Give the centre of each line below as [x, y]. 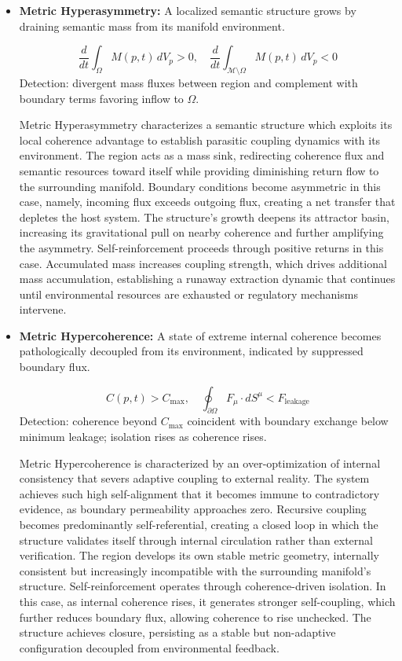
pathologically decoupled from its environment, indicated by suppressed [191, 351]
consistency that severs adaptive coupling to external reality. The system [194, 478]
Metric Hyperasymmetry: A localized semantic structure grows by [188, 10]
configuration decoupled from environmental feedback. [149, 647]
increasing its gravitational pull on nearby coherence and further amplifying [201, 232]
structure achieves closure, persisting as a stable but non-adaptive [177, 632]
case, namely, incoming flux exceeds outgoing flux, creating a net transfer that [207, 202]
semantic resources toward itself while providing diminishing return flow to [199, 170]
